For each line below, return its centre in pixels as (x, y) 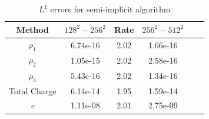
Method (32, 29)
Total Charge (33, 90)
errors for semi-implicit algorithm (110, 9)
